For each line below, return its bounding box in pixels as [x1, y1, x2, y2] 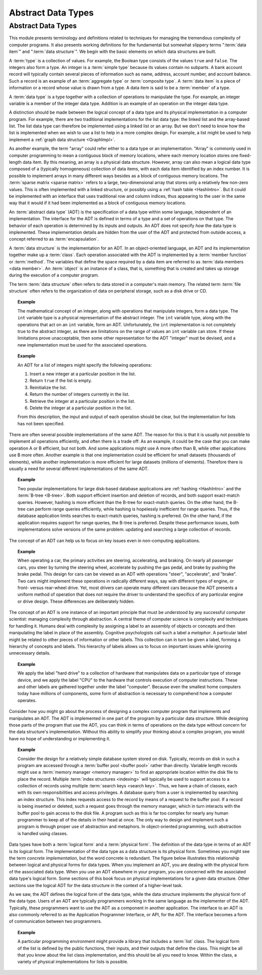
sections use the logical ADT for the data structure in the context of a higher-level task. [9, 882, 183, 888]
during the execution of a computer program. [9, 272, 99, 278]
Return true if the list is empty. [30, 378, 92, 383]
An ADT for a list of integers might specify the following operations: [17, 362, 152, 368]
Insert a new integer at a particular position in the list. [30, 371, 136, 377]
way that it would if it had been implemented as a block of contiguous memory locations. [9, 200, 186, 206]
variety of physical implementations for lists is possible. [17, 959, 129, 965]
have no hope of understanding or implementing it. [9, 735, 111, 741]
